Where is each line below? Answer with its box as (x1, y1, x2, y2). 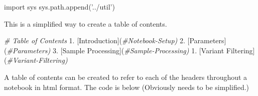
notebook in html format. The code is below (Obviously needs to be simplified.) (4, 81, 249, 92)
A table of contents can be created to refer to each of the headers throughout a (4, 71, 247, 82)
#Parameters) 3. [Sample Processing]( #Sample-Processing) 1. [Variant (7, 45, 224, 55)
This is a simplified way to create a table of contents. (4, 18, 167, 29)
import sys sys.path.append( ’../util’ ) (4, 2, 115, 12)
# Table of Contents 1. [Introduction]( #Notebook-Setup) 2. (4, 35, 185, 46)
